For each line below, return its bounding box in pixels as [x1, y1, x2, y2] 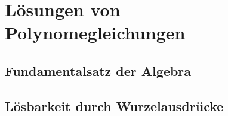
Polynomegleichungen [5, 20, 186, 45]
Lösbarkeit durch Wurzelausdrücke [5, 96, 224, 115]
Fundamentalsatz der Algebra [5, 61, 192, 80]
